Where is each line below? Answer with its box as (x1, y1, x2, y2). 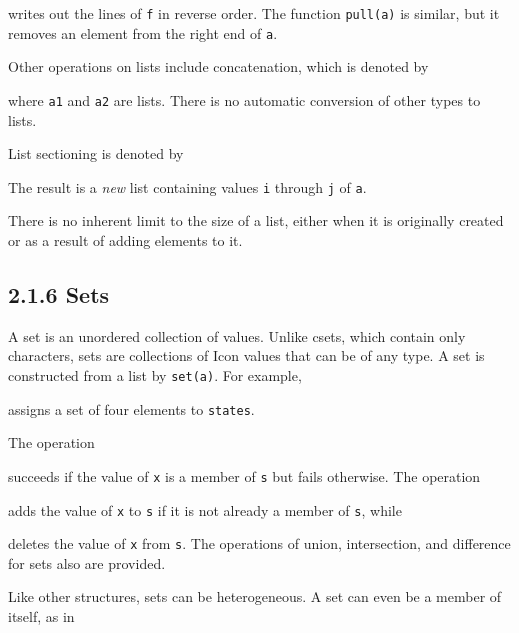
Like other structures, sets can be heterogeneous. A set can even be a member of (8, 586, 502, 607)
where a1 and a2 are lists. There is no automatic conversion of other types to (8, 89, 481, 110)
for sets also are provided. (8, 552, 166, 573)
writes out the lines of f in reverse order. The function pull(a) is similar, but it (8, 3, 500, 23)
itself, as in (8, 606, 75, 627)
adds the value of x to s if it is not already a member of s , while (8, 499, 402, 520)
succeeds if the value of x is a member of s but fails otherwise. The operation (8, 465, 481, 486)
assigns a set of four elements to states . (8, 398, 255, 419)
